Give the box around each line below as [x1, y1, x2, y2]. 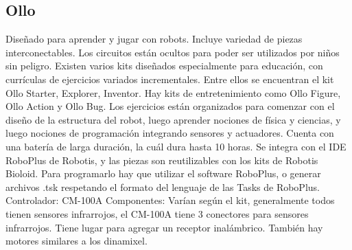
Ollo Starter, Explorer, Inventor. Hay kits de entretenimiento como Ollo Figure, [5, 85, 341, 100]
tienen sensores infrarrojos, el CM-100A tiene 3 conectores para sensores [5, 206, 309, 220]
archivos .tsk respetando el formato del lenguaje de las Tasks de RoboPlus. [5, 179, 320, 194]
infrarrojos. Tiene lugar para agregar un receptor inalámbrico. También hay [5, 220, 323, 234]
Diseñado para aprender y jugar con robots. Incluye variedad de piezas [5, 32, 303, 46]
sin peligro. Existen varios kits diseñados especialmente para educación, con [5, 58, 323, 73]
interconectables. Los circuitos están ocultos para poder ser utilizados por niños [5, 45, 340, 59]
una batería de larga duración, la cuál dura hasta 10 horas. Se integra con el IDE [5, 139, 347, 153]
